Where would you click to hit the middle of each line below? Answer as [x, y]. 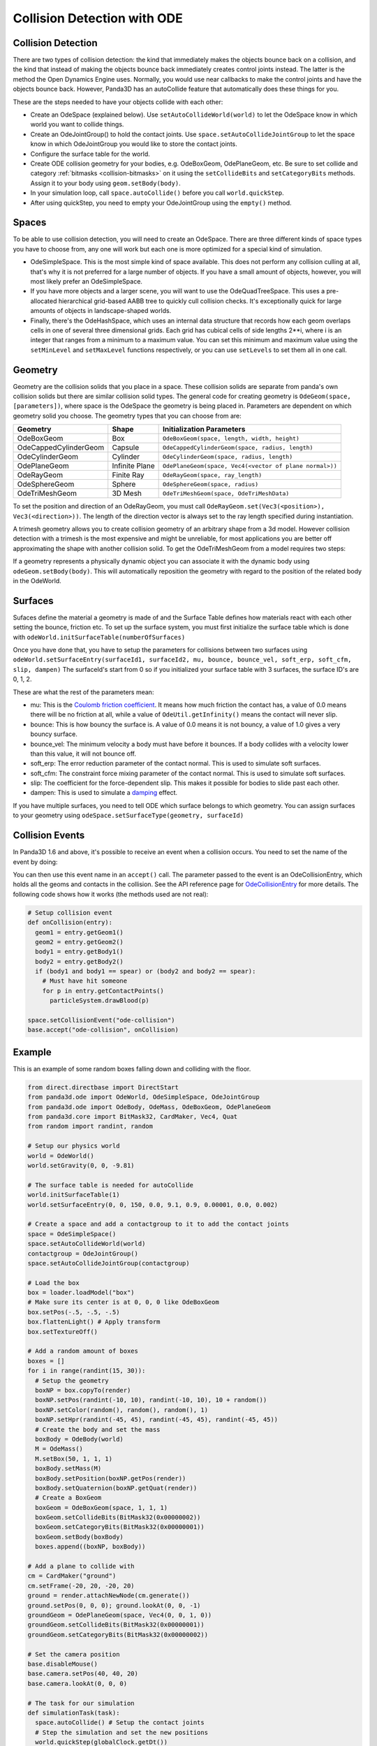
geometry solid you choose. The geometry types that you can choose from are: [127, 416]
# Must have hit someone [85, 981]
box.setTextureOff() [62, 1331]
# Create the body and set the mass [98, 1429]
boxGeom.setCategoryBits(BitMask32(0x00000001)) [120, 1527]
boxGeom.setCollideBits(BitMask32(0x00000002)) [118, 1518]
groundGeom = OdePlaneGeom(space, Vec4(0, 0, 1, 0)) [120, 1615]
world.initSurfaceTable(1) [74, 1195]
